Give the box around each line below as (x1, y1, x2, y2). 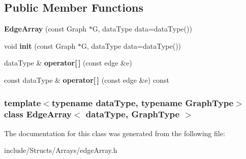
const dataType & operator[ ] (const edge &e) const (4, 74, 169, 85)
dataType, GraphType (85, 108, 180, 120)
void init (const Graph (4, 40, 76, 51)
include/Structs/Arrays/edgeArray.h (4, 145, 117, 155)
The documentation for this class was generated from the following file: (4, 128, 225, 138)
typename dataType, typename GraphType (51, 96, 234, 109)
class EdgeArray (4, 108, 72, 120)
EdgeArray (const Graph (4, 23, 87, 34)
